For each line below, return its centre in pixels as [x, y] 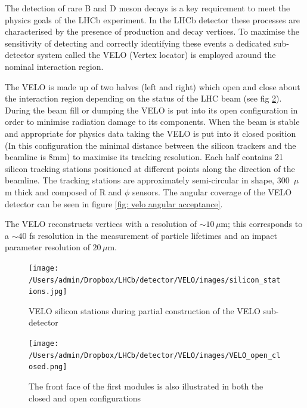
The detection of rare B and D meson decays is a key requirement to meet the [148, 8]
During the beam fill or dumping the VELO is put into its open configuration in [151, 110]
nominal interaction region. [54, 66]
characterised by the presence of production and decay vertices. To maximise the [152, 31]
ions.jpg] [48, 292]
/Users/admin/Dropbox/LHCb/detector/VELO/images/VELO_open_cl [155, 355]
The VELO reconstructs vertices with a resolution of [101, 224]
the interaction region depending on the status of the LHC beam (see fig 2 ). [143, 98]
